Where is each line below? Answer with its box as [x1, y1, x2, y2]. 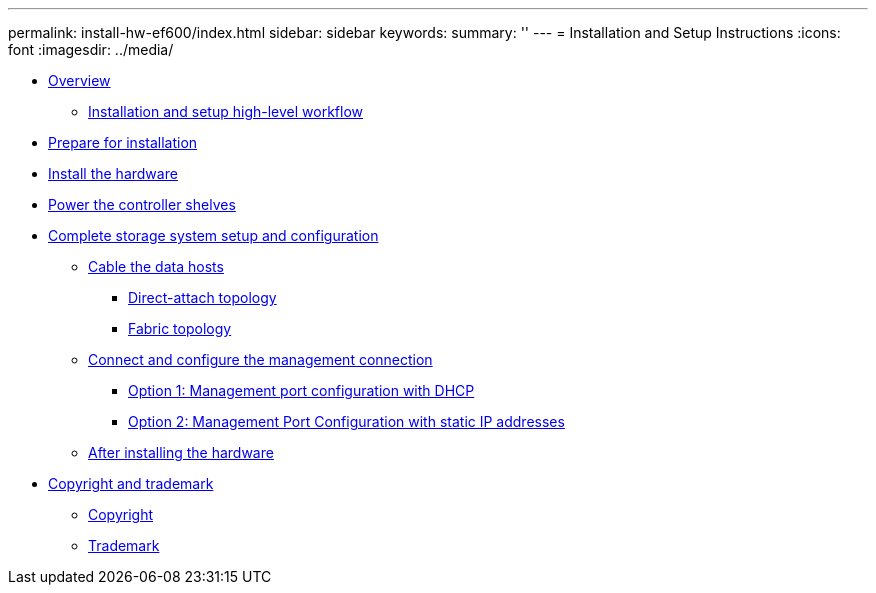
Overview [48, 72, 111, 89]
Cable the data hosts [88, 258, 224, 275]
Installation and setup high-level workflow [88, 103, 363, 120]
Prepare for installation [48, 134, 198, 151]
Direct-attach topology [128, 289, 277, 306]
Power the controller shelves [48, 196, 236, 213]
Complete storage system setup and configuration [48, 227, 379, 244]
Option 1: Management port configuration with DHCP [128, 382, 475, 399]
